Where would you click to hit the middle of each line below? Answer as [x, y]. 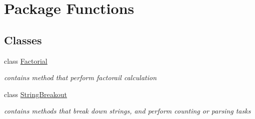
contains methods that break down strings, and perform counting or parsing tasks [127, 111]
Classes [23, 40]
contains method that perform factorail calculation [80, 77]
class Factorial [26, 60]
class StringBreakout [36, 94]
